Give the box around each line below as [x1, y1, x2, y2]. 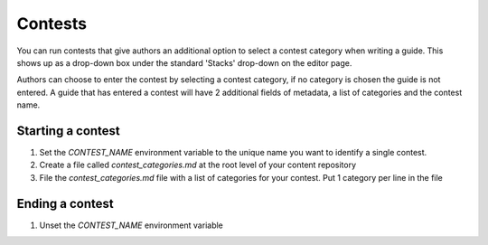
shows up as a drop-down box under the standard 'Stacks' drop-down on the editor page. [16, 57, 352, 68]
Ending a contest [16, 195, 114, 212]
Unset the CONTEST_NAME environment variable [39, 220, 223, 231]
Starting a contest [16, 123, 121, 138]
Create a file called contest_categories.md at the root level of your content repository [39, 159, 357, 171]
